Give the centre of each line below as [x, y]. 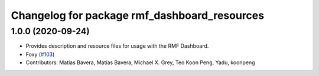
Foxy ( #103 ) [40, 54]
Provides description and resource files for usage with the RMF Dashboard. [117, 46]
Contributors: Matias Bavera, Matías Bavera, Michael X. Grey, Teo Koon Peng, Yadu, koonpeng [140, 62]
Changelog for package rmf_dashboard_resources [138, 15]
